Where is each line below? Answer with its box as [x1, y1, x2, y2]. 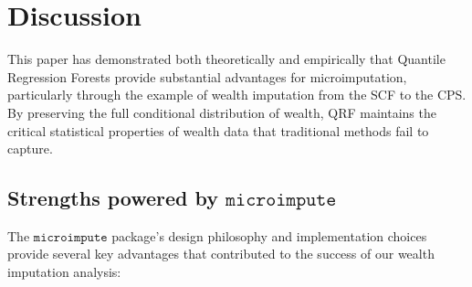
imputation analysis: [7, 262, 121, 282]
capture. [7, 139, 53, 158]
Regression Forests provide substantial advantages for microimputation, [7, 67, 407, 86]
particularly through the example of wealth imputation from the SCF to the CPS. [7, 85, 467, 104]
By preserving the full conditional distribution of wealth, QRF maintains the [7, 102, 436, 122]
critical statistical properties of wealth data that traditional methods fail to [7, 121, 429, 140]
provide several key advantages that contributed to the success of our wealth [7, 244, 435, 263]
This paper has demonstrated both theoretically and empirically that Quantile [7, 49, 446, 69]
